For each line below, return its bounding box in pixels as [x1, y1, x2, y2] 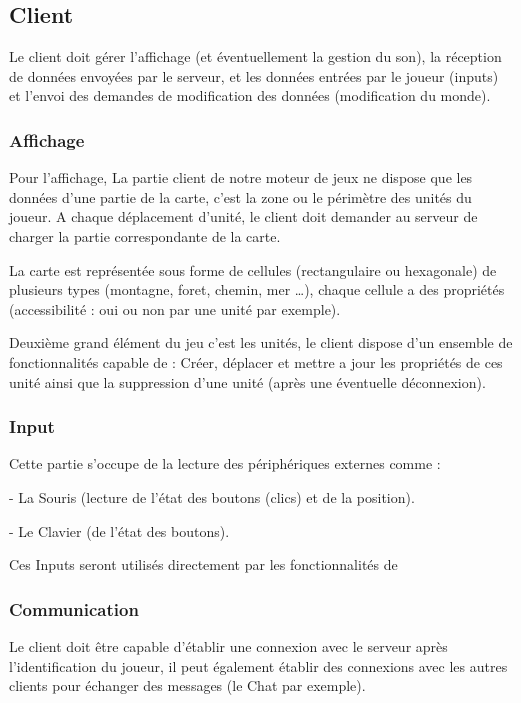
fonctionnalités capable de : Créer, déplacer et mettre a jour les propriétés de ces [9, 351, 503, 372]
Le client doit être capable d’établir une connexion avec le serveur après [9, 635, 448, 656]
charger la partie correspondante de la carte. [9, 225, 281, 246]
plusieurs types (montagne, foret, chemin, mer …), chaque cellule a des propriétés [9, 279, 505, 300]
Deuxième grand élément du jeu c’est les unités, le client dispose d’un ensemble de [9, 332, 513, 353]
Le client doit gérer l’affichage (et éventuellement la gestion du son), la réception [9, 46, 502, 67]
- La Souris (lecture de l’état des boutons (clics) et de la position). [9, 486, 415, 507]
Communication [9, 596, 139, 621]
